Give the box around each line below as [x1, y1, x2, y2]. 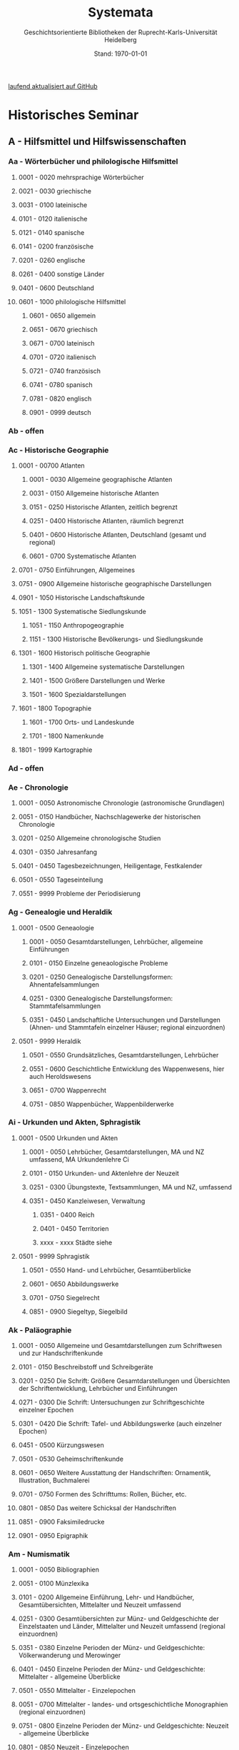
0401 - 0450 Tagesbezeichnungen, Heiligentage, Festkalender [18, 862, 203, 870]
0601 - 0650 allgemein [29, 311, 96, 320]
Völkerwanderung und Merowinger [18, 1651, 121, 1660]
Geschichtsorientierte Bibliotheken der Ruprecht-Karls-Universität [24, 28, 218, 36]
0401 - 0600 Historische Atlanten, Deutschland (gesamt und [29, 530, 206, 539]
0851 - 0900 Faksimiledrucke [18, 1518, 105, 1527]
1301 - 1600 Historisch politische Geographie [18, 649, 151, 658]
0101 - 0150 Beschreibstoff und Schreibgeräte [18, 1363, 153, 1372]
